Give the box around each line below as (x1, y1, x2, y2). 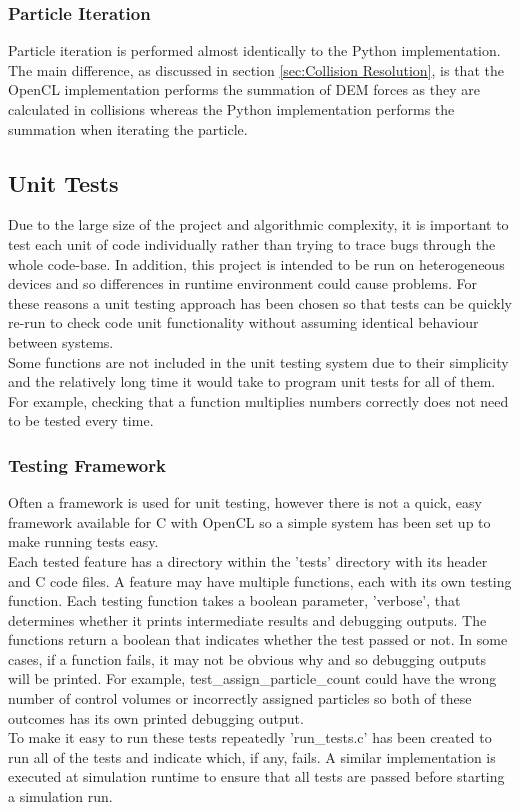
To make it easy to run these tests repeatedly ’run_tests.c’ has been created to (8, 727, 492, 748)
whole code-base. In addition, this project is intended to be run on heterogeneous (8, 253, 505, 274)
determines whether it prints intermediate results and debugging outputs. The (8, 609, 487, 630)
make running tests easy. (8, 531, 159, 552)
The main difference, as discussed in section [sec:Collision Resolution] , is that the (8, 59, 504, 80)
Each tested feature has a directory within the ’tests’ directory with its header (8, 550, 488, 571)
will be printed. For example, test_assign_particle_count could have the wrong (8, 668, 497, 689)
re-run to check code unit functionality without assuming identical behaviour (8, 312, 479, 333)
